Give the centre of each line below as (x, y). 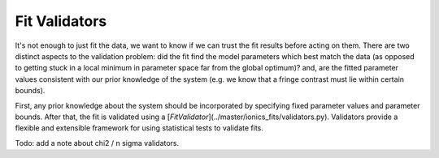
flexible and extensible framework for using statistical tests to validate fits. (139, 128)
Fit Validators (61, 21)
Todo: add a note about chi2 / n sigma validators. (97, 143)
